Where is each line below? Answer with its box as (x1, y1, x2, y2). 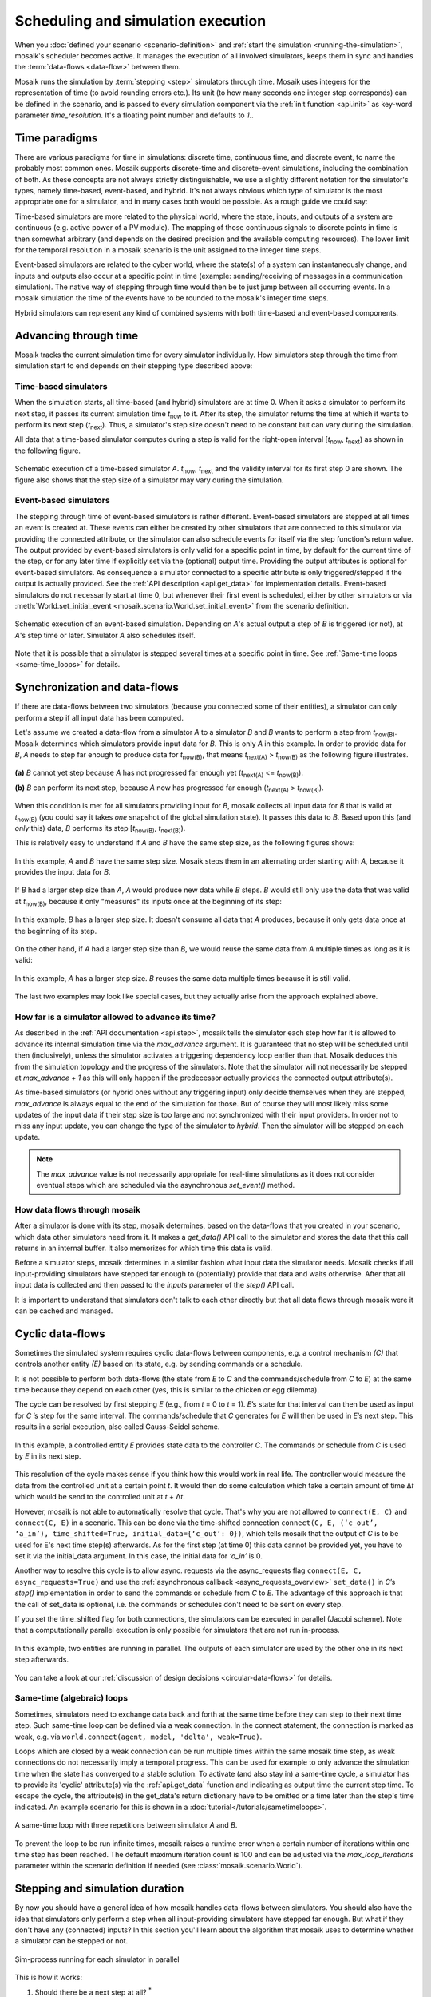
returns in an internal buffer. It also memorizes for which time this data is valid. (14, 1243, 273, 1253)
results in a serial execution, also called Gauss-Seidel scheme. (14, 1422, 220, 1431)
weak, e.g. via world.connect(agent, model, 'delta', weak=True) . (14, 1732, 263, 1741)
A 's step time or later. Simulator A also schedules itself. (14, 630, 196, 640)
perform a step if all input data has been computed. (14, 713, 184, 722)
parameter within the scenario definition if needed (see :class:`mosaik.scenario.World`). (14, 1861, 303, 1871)
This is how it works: (14, 1973, 83, 1983)
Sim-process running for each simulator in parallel (14, 1954, 180, 1964)
